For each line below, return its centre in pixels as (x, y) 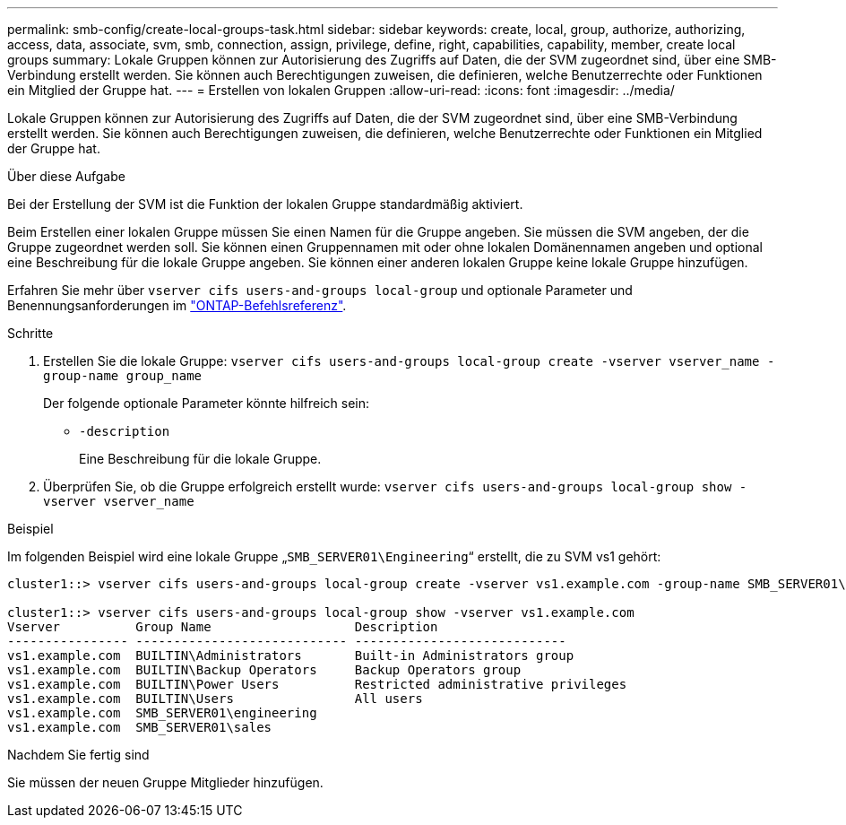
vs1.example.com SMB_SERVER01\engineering (162, 713)
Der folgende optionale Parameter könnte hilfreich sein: (206, 403)
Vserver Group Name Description (223, 627)
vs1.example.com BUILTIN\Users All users (215, 699)
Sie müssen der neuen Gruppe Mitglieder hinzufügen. (165, 782)
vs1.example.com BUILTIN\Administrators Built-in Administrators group (291, 656)
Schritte (30, 333)
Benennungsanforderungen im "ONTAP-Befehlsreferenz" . (177, 305)
